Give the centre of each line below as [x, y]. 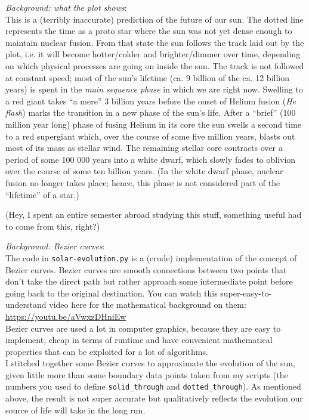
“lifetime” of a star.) [42, 194]
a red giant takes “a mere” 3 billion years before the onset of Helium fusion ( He [151, 101]
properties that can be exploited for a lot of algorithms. [107, 351]
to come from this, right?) [53, 226]
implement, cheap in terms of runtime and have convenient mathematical [139, 340]
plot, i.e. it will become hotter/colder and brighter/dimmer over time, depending [153, 54]
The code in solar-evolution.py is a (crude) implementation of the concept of [151, 257]
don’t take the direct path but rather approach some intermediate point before [149, 281]
